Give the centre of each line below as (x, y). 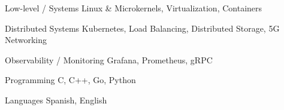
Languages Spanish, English (56, 100)
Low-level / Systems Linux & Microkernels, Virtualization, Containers (134, 8)
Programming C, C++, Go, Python (70, 80)
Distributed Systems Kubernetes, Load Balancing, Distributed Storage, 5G (142, 28)
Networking (26, 40)
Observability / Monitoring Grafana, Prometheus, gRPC (109, 59)
